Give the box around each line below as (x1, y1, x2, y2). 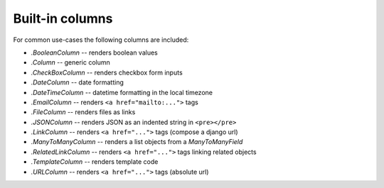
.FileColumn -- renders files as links (31, 108, 136, 116)
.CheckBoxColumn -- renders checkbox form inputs (31, 68, 183, 77)
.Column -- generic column (31, 58, 110, 67)
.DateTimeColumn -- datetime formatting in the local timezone (31, 88, 213, 96)
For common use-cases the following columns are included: (13, 35, 189, 44)
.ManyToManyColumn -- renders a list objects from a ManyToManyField (31, 138, 243, 146)
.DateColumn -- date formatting (31, 78, 124, 87)
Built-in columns (13, 11, 113, 26)
